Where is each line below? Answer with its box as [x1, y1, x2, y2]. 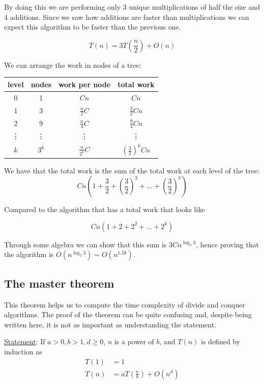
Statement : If [4, 336, 45, 347]
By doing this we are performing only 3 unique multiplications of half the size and [4, 2, 260, 12]
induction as [4, 346, 42, 356]
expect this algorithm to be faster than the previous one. [4, 21, 181, 32]
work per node [58, 79, 111, 89]
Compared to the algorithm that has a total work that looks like [4, 204, 205, 215]
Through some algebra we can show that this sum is [4, 239, 167, 249]
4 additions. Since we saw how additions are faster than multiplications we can [4, 11, 249, 22]
